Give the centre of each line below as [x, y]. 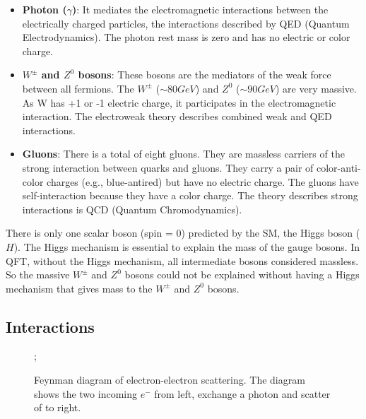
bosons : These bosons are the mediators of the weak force [205, 75]
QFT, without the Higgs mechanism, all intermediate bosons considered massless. [182, 260]
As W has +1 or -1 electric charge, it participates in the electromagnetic [179, 102]
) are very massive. [316, 88]
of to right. [58, 407]
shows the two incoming [85, 393]
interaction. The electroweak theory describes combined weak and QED [177, 116]
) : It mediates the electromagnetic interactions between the [200, 9]
